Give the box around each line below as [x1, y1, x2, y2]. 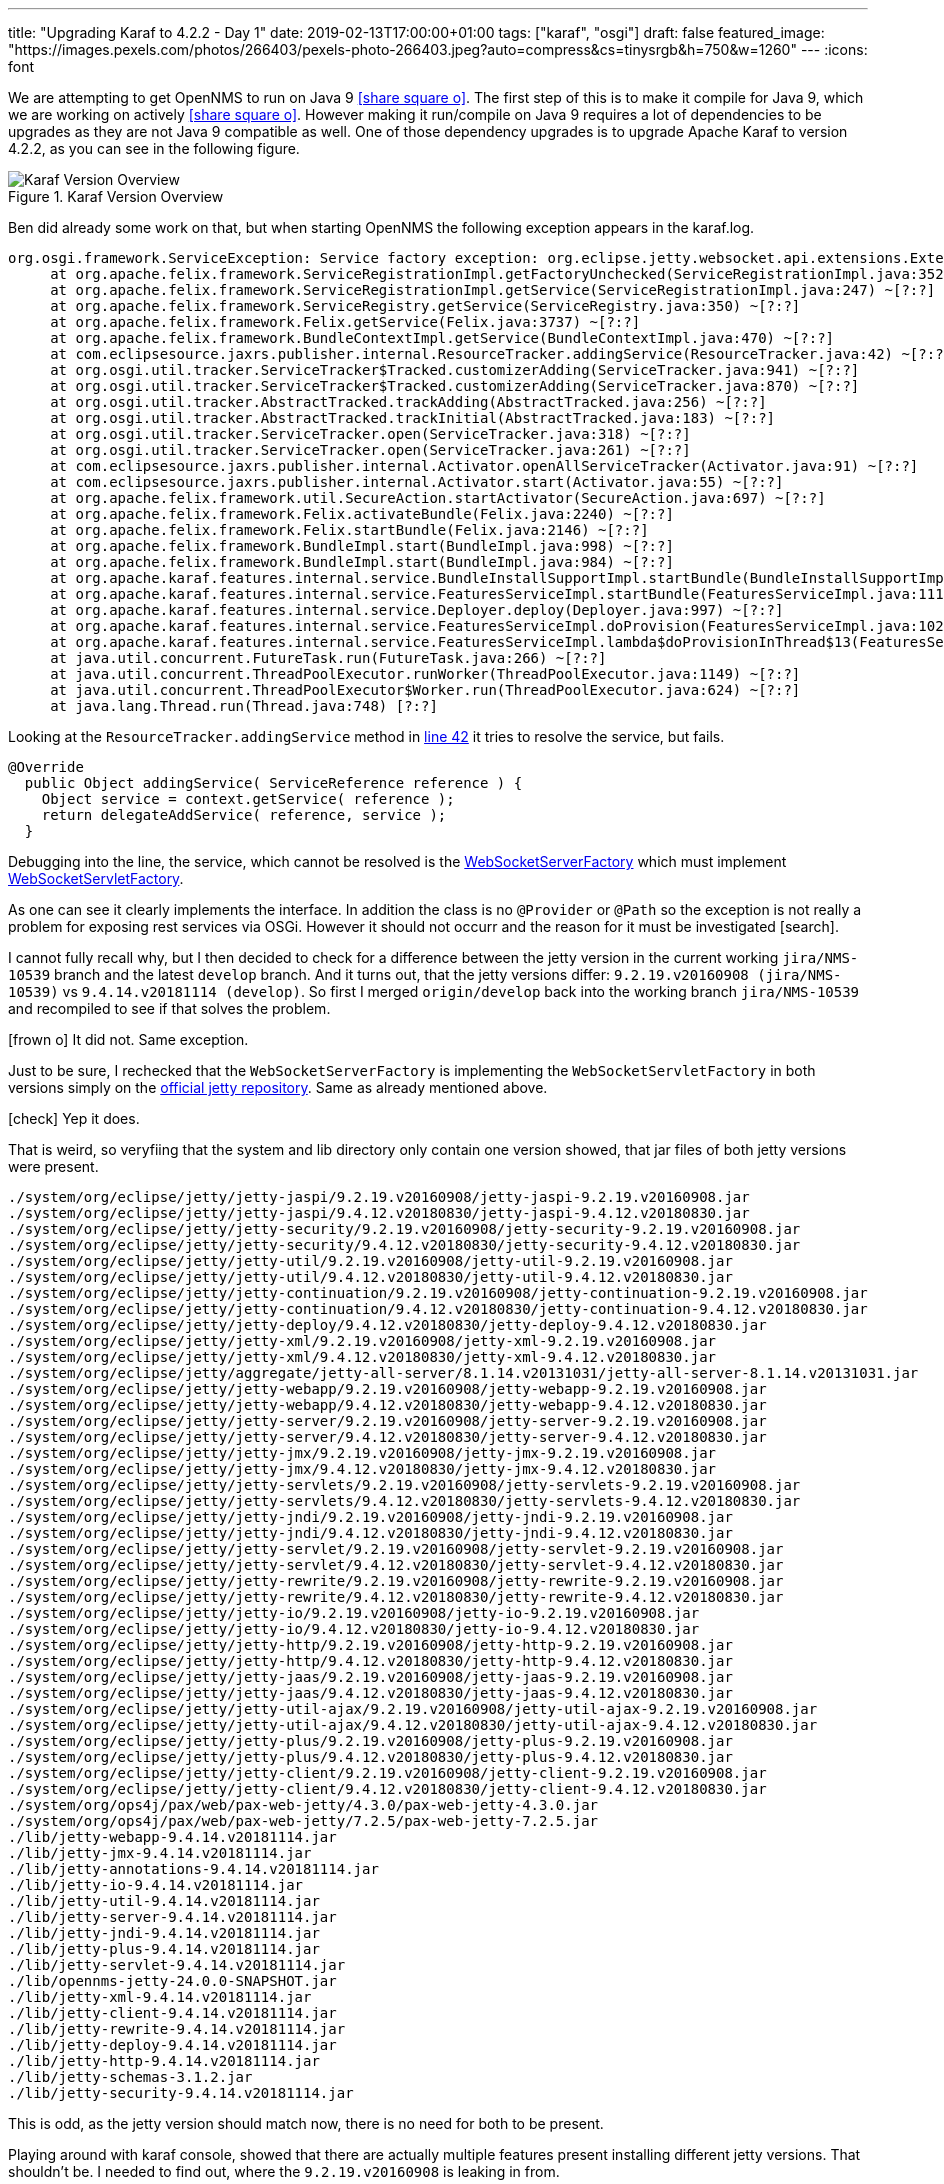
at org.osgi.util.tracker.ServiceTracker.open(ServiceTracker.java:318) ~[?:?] [50, 426, 691, 442]
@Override [8, 759, 84, 775]
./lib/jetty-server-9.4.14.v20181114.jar [8, 1909, 337, 1925]
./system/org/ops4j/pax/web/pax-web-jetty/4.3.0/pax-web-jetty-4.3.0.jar [8, 1797, 599, 1813]
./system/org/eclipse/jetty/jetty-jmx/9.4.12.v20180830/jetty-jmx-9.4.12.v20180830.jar [8, 1461, 717, 1477]
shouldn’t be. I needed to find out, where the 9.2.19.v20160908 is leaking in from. [8, 2163, 560, 2180]
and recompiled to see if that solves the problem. [8, 1000, 331, 1017]
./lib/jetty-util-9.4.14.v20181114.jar [8, 1893, 320, 1909]
